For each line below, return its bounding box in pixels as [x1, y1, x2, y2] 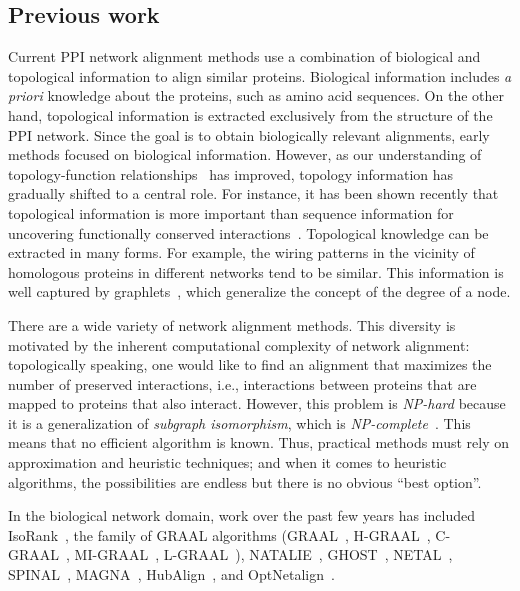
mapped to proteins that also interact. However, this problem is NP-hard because [8, 393, 506, 414]
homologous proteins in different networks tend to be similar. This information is [8, 261, 504, 282]
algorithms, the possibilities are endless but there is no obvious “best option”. [8, 471, 482, 492]
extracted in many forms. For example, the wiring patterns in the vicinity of [8, 242, 475, 263]
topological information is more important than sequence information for [8, 202, 454, 223]
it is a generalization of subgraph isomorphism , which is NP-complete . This [8, 412, 471, 433]
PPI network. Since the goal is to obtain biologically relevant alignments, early [8, 124, 490, 145]
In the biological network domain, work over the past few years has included [8, 505, 476, 526]
